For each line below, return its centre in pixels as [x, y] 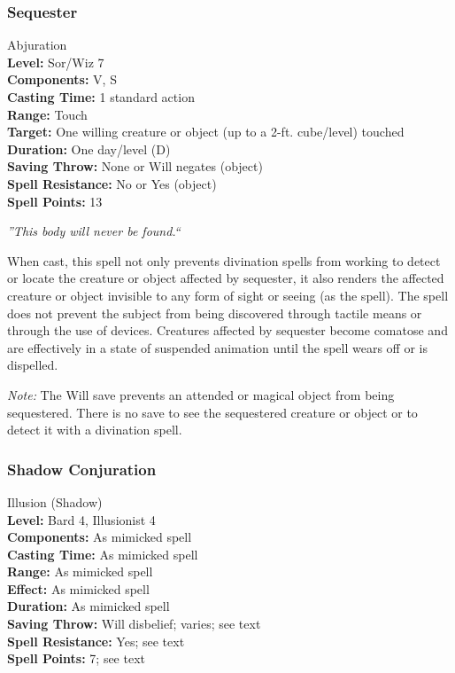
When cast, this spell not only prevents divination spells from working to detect [224, 260]
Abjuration [37, 45]
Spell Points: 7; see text [76, 658]
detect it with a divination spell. [95, 430]
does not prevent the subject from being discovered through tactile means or [215, 313]
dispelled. [33, 365]
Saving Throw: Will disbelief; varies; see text [134, 624]
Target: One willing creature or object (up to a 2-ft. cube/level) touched [206, 132]
